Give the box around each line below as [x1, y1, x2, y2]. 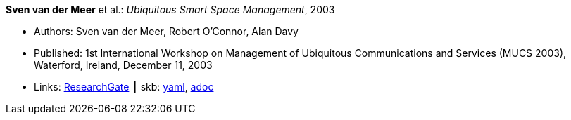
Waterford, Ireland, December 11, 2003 [34, 59, 213, 71]
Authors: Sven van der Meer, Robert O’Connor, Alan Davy [34, 25, 299, 37]
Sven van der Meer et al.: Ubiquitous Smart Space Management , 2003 [6, 4, 335, 15]
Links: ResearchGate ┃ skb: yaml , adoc [34, 81, 214, 93]
